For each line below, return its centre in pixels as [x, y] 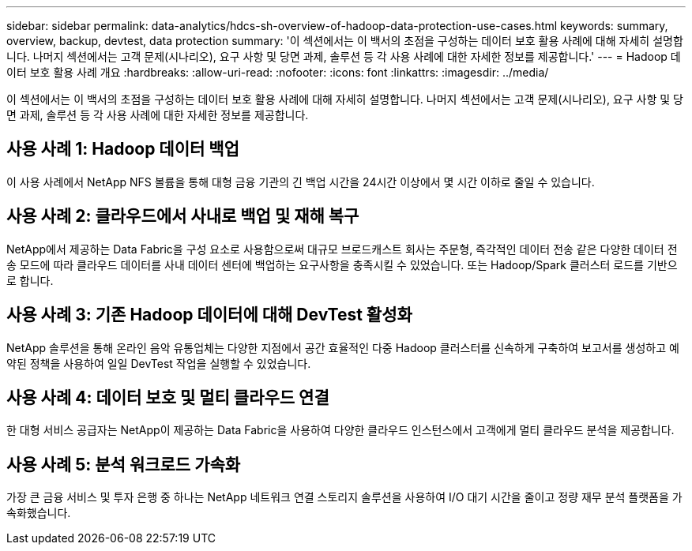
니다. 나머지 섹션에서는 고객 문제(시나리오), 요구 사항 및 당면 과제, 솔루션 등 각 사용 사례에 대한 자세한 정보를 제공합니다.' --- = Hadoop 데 [344, 56]
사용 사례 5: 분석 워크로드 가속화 [124, 464]
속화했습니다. [39, 513]
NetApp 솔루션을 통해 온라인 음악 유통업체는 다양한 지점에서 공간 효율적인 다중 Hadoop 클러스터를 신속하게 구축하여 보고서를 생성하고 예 [343, 347]
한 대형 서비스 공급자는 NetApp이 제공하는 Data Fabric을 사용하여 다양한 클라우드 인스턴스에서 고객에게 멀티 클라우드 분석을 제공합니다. [340, 430]
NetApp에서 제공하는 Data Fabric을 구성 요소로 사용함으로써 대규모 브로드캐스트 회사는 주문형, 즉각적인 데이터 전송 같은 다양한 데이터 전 [342, 249]
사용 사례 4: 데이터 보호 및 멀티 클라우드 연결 [168, 397]
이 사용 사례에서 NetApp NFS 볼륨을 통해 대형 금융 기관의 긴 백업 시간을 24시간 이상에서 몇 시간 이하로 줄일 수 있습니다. [301, 182]
